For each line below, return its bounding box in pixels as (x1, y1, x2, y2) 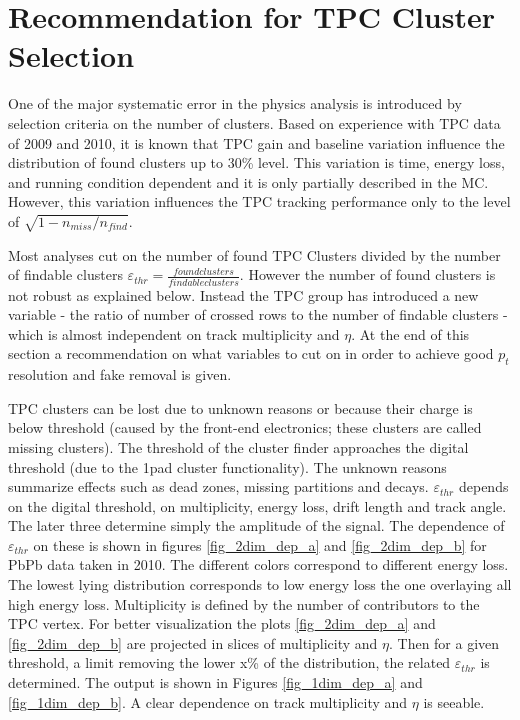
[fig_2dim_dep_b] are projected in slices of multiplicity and (8, 632, 378, 653)
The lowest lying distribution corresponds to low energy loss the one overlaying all (8, 574, 512, 595)
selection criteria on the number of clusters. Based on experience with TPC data (8, 112, 501, 133)
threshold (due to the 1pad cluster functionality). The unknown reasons (8, 456, 447, 477)
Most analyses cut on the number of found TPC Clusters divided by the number (8, 244, 501, 265)
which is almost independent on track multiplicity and (8, 323, 340, 344)
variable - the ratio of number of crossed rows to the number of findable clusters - (8, 304, 508, 325)
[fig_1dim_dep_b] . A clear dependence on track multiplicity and (8, 691, 408, 712)
